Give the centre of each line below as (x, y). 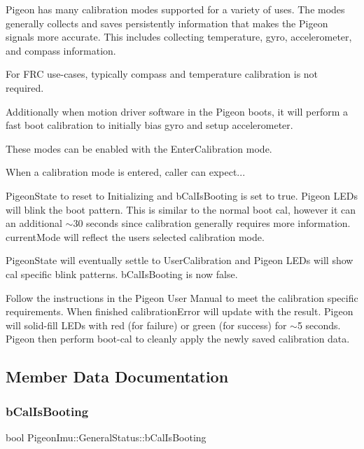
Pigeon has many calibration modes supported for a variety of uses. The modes (175, 9)
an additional (34, 223)
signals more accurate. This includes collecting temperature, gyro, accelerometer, (179, 37)
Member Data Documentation (117, 377)
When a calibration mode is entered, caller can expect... (126, 172)
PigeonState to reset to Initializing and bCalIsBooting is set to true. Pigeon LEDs (182, 195)
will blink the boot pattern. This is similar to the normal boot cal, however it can (181, 209)
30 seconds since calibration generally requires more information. (212, 223)
